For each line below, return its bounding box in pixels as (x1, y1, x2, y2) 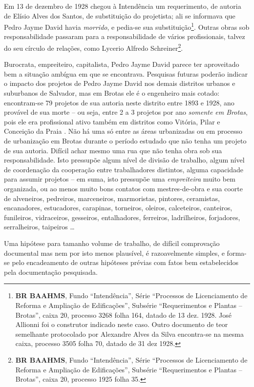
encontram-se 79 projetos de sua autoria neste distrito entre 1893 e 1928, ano (4, 97, 234, 107)
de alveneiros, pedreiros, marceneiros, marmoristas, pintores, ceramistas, (4, 193, 220, 203)
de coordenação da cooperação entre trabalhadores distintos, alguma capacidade (4, 164, 244, 174)
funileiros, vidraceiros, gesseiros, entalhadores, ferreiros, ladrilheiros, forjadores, (4, 212, 240, 222)
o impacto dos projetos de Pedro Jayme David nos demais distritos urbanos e (4, 78, 235, 88)
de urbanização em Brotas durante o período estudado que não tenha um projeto (4, 136, 247, 146)
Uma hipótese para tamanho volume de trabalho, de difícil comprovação (4, 238, 220, 248)
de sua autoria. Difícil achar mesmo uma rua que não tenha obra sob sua (4, 145, 222, 155)
